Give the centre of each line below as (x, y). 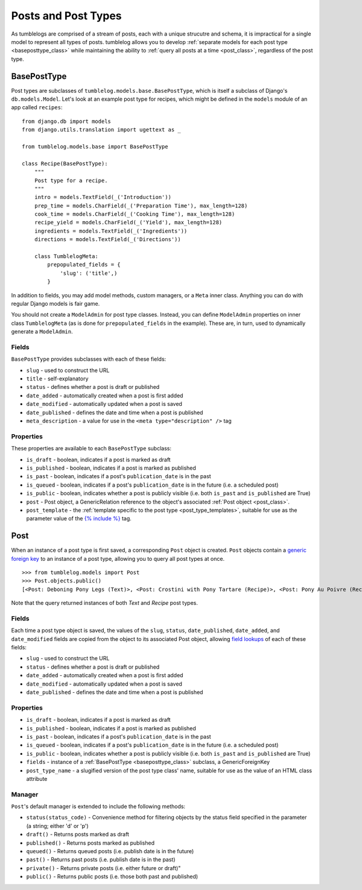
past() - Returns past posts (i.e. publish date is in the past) (101, 860)
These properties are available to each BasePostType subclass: (91, 449)
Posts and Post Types (66, 16)
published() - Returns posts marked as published (91, 843)
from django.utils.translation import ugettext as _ (101, 130)
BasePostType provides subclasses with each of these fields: (89, 359)
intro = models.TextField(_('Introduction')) (103, 197)
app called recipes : (37, 107)
